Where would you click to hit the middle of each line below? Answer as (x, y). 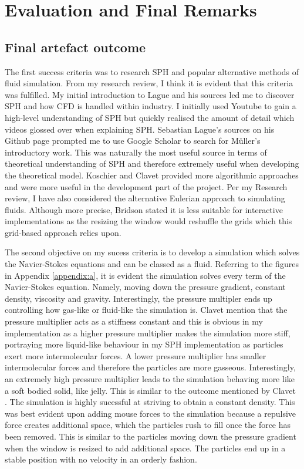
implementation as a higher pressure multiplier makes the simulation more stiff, (148, 333)
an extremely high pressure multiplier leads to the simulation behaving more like (150, 379)
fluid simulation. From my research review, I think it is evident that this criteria (149, 83)
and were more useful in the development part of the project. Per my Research (146, 186)
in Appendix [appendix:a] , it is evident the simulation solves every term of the (145, 275)
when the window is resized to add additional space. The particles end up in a (145, 448)
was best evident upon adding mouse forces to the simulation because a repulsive (151, 413)
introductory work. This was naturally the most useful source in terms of (136, 152)
